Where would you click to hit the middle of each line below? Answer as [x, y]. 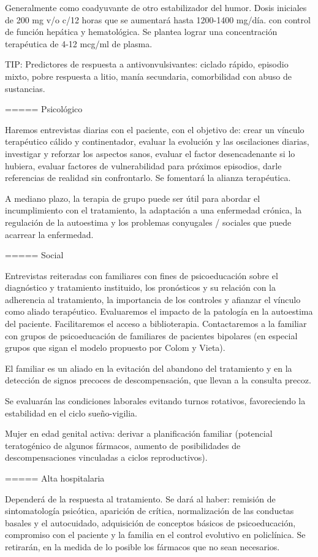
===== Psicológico [44, 109]
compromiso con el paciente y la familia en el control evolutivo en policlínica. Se [155, 535]
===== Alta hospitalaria [55, 478]
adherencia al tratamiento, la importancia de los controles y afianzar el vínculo [153, 299]
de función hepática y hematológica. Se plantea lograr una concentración [141, 32]
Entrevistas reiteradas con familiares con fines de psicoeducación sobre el [142, 275]
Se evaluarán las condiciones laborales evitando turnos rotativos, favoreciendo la [155, 401]
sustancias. [25, 88]
